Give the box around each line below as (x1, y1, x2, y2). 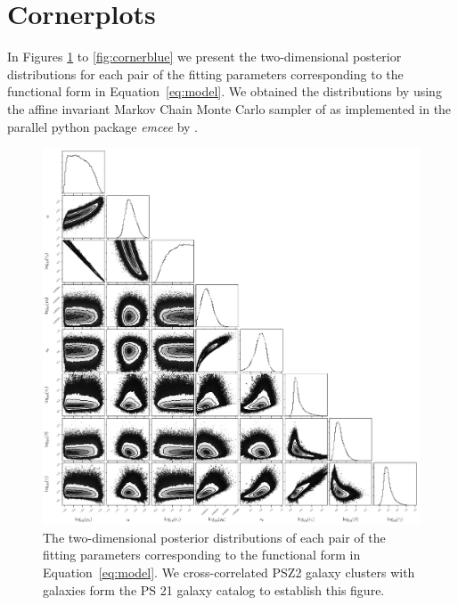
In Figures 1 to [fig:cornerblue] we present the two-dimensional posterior (7, 47, 402, 66)
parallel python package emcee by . (7, 117, 198, 135)
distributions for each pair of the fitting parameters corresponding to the (7, 64, 404, 83)
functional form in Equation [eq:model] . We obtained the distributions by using (7, 82, 442, 101)
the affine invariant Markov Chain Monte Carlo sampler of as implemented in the (7, 99, 452, 118)
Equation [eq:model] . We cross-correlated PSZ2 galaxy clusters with (43, 563, 415, 582)
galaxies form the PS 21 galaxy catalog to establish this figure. (43, 580, 385, 599)
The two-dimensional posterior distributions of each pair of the (43, 527, 386, 546)
